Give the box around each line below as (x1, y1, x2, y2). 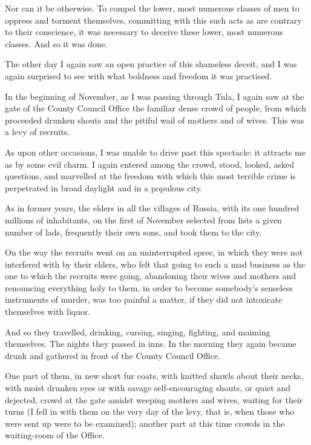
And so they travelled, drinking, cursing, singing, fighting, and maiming (5, 325, 270, 338)
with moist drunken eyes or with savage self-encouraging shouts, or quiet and (5, 381, 290, 394)
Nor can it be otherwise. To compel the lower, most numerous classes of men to (5, 2, 300, 14)
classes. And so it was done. (5, 37, 108, 50)
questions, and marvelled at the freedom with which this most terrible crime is (5, 170, 296, 182)
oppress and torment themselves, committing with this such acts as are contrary (5, 13, 302, 26)
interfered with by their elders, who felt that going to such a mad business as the (5, 257, 306, 270)
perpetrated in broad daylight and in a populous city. (5, 181, 203, 194)
